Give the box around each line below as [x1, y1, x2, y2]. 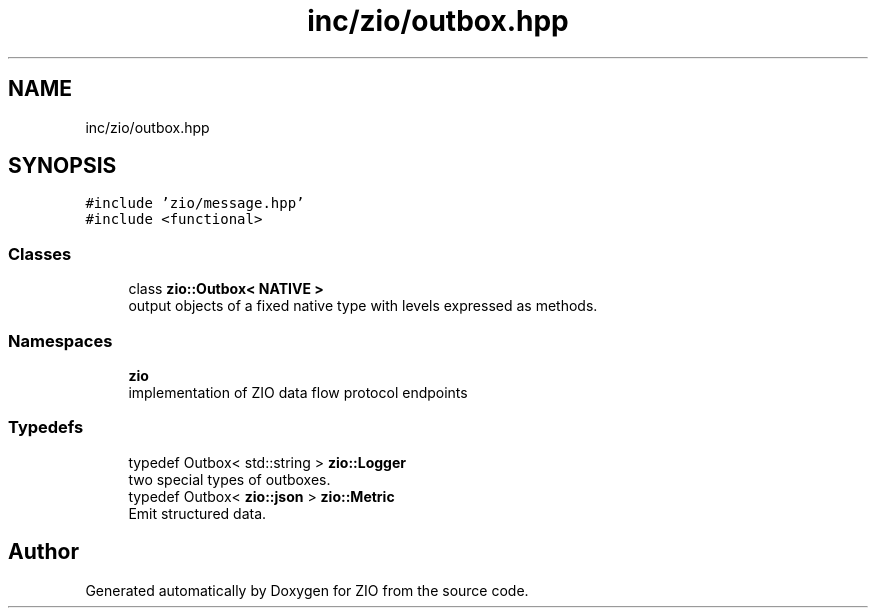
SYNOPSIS [8, 153, 117, 179]
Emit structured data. [128, 504, 267, 522]
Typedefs [8, 417, 84, 438]
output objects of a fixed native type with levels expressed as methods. [128, 297, 598, 315]
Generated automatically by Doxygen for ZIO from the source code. [85, 581, 529, 599]
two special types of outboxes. [128, 470, 331, 488]
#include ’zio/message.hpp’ [85, 195, 305, 212]
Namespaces [8, 330, 113, 351]
